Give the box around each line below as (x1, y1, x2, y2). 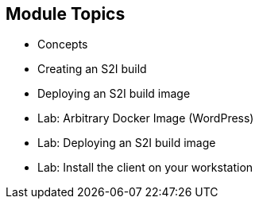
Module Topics (6, 4, 126, 24)
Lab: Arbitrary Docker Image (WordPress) (37, 111, 254, 126)
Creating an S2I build (37, 62, 147, 76)
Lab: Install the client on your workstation (37, 161, 253, 175)
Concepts (37, 37, 88, 52)
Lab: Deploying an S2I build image (37, 136, 216, 150)
